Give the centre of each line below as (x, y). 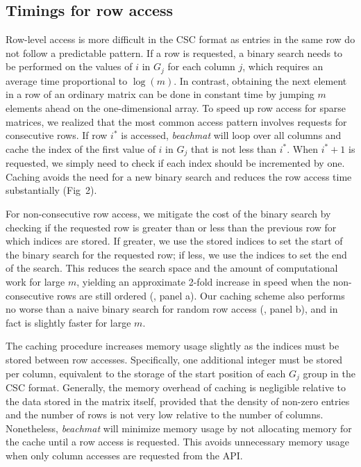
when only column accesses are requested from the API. (124, 455)
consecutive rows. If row (57, 135)
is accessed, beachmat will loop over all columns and (231, 135)
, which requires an (283, 66)
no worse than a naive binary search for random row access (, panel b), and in (172, 309)
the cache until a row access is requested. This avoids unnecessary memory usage (178, 442)
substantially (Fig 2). (51, 190)
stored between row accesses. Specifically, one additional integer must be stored (174, 359)
